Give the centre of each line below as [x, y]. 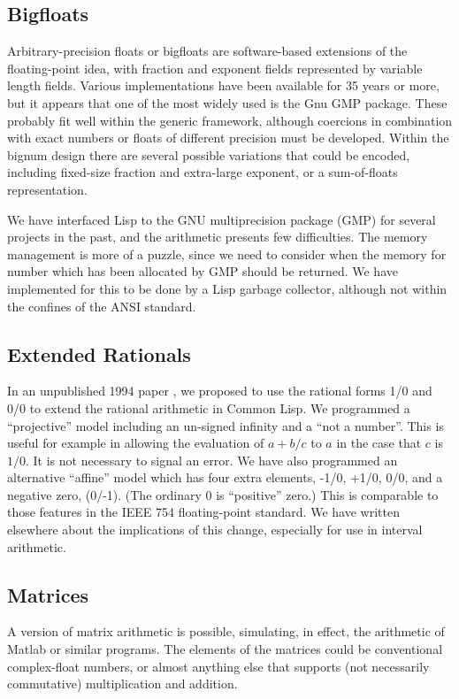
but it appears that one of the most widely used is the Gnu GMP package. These [227, 102]
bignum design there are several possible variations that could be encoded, [209, 154]
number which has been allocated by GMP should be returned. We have [203, 271]
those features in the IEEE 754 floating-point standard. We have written [203, 512]
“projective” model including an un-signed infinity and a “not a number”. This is [226, 425]
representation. [47, 189]
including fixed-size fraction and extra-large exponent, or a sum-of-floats [203, 172]
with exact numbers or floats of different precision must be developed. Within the [228, 138]
